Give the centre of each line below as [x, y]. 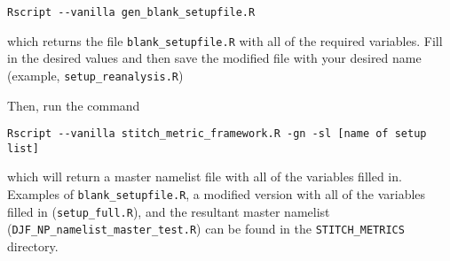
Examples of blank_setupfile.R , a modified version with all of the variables [217, 194]
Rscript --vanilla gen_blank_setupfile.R [131, 12]
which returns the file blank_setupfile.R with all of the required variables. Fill [225, 40]
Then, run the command [74, 105]
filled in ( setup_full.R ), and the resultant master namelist [169, 211]
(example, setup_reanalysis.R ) [95, 75]
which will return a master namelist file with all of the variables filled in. [205, 177]
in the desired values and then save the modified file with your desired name [214, 58]
